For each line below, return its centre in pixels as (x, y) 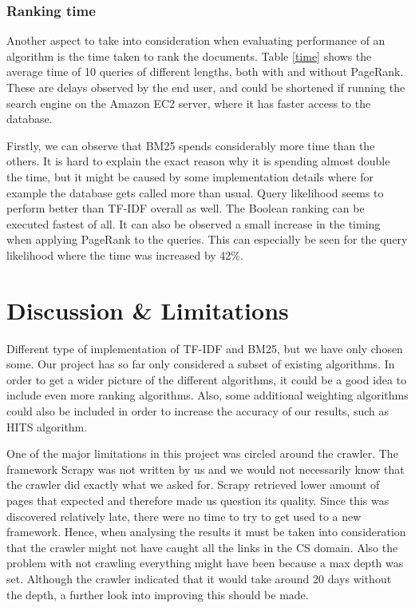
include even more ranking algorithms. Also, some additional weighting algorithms (207, 395)
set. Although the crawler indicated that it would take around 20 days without (199, 578)
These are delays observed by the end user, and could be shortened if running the (206, 87)
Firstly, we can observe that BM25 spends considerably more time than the (191, 145)
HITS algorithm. (47, 426)
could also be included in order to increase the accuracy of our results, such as (198, 411)
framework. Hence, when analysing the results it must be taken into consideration (206, 532)
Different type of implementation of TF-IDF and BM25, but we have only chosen (205, 348)
